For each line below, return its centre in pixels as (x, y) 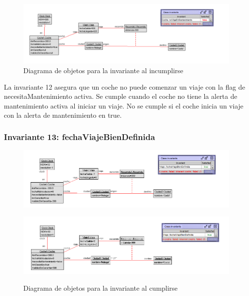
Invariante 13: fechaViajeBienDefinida (80, 136)
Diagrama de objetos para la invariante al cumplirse (100, 288)
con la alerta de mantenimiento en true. (63, 115)
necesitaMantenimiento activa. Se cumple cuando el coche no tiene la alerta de (121, 96)
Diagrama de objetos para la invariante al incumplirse (103, 70)
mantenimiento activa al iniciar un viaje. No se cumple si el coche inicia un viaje (124, 105)
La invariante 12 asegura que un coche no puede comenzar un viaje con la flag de (124, 86)
